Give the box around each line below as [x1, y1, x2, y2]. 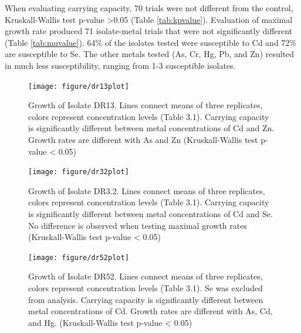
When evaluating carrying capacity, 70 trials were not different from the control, [5, 2, 293, 14]
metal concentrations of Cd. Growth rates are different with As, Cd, [28, 305, 273, 317]
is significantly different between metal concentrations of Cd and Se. [28, 208, 273, 220]
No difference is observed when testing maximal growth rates [28, 219, 247, 231]
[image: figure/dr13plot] [28, 82, 129, 91]
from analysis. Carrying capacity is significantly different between [28, 293, 263, 305]
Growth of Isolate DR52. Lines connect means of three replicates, [28, 270, 263, 282]
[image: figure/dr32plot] [28, 168, 129, 177]
